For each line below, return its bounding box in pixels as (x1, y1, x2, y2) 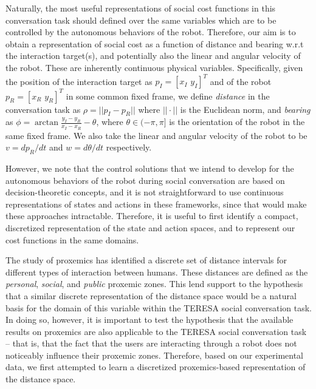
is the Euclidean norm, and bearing (180, 103, 311, 115)
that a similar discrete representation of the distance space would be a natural (5, 289, 297, 302)
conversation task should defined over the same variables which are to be (5, 13, 276, 26)
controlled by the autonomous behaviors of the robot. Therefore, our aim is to (5, 25, 296, 38)
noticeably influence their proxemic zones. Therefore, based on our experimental (5, 348, 303, 361)
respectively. (106, 141, 152, 154)
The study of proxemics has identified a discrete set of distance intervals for (5, 254, 287, 266)
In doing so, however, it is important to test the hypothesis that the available (5, 313, 294, 326)
